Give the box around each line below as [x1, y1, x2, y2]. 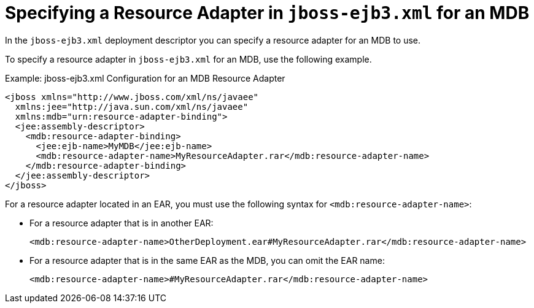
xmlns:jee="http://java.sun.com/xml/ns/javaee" [15, 101, 249, 112]
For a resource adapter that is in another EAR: [29, 217, 214, 228]
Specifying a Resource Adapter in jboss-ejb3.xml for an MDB [5, 2, 530, 23]
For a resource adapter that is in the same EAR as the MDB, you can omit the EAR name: [29, 255, 385, 266]
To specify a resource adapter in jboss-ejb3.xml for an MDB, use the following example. [5, 53, 372, 64]
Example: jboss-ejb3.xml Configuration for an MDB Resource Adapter [5, 72, 285, 83]
